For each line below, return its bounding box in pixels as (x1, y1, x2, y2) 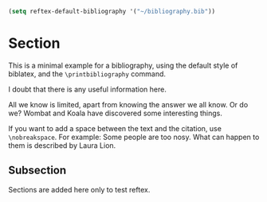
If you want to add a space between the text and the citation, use (8, 123, 222, 133)
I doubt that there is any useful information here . (8, 84, 167, 94)
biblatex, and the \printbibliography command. (8, 68, 166, 79)
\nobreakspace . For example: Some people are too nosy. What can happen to (8, 132, 260, 142)
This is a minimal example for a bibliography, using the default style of (8, 60, 238, 70)
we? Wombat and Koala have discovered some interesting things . (8, 108, 223, 118)
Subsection (8, 164, 67, 177)
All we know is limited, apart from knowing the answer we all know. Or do (8, 99, 249, 109)
